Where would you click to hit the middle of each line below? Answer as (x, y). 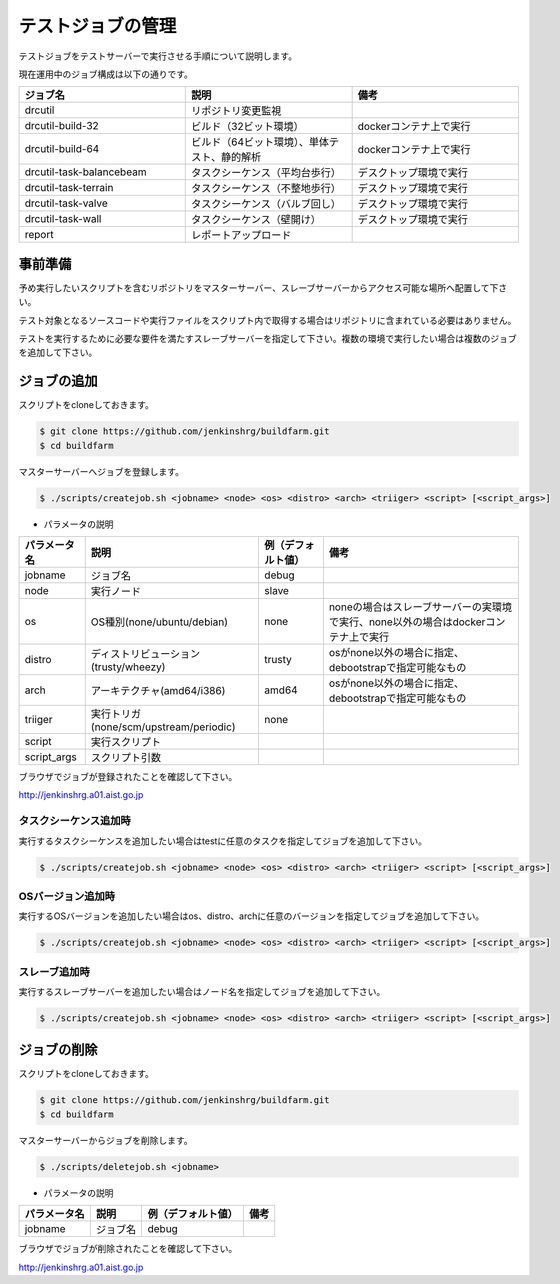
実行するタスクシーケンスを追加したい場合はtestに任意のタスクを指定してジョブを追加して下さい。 (223, 841)
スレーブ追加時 (54, 972)
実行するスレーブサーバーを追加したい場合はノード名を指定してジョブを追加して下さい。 (202, 991)
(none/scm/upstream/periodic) (163, 727)
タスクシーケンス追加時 (75, 821)
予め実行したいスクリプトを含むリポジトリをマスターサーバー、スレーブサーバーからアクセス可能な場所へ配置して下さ (263, 287)
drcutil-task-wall (63, 219)
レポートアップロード (241, 235)
